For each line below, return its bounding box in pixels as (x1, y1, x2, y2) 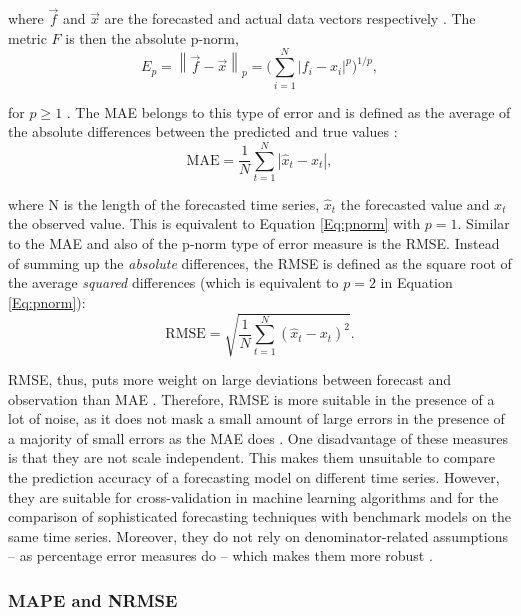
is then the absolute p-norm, (65, 27, 239, 48)
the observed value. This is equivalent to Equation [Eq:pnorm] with (8, 213, 421, 234)
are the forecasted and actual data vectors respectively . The (104, 8, 476, 29)
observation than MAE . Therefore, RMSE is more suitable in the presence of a (8, 388, 495, 409)
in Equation (380, 272, 453, 293)
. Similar (457, 213, 510, 234)
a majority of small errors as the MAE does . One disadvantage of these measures (8, 427, 508, 448)
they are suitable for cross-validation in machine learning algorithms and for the (8, 486, 499, 507)
